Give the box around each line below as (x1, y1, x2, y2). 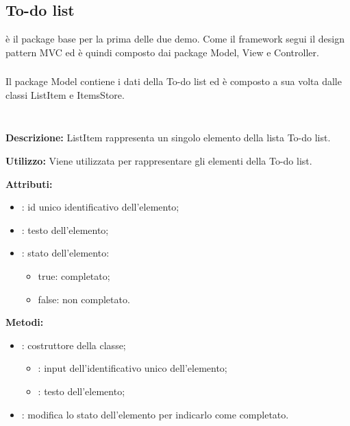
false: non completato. (38, 292, 130, 306)
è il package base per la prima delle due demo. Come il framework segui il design (5, 32, 345, 46)
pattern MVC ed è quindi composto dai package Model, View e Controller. (5, 45, 319, 59)
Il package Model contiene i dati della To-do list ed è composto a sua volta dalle (5, 74, 342, 88)
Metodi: (5, 315, 44, 329)
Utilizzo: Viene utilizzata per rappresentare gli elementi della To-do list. (5, 154, 312, 168)
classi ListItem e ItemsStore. (5, 87, 125, 102)
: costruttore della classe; (21, 338, 126, 352)
